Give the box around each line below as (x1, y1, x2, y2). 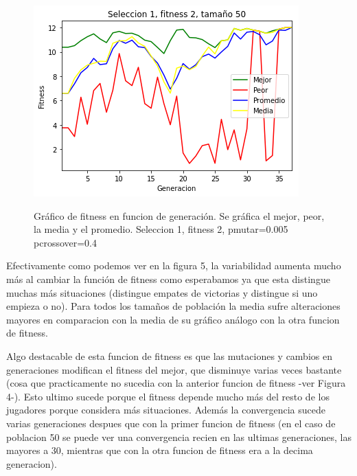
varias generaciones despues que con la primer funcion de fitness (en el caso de (6, 416, 336, 430)
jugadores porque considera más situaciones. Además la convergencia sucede (6, 403, 325, 417)
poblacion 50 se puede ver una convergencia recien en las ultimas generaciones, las (6, 429, 352, 444)
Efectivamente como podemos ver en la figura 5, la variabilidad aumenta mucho (6, 258, 341, 273)
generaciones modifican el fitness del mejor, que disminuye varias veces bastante (6, 362, 342, 376)
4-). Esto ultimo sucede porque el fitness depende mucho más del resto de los (6, 389, 330, 403)
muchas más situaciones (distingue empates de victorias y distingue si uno (6, 285, 318, 299)
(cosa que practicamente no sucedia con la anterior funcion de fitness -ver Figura (6, 376, 346, 390)
